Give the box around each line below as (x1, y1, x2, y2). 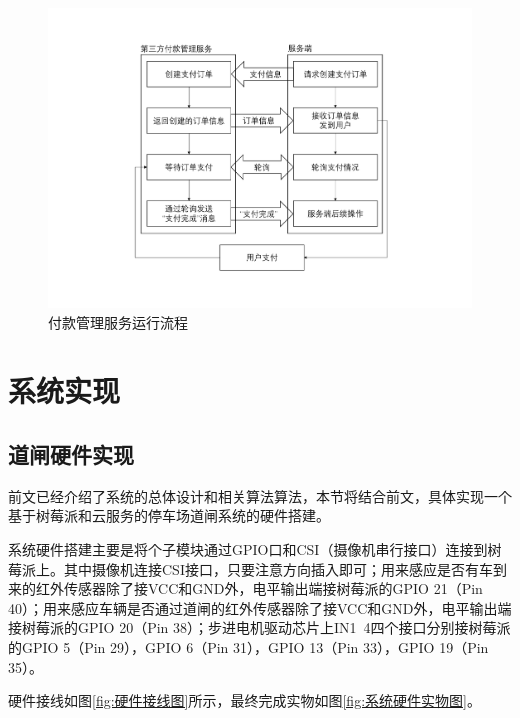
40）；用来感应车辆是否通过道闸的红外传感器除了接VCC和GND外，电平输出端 (8, 597, 512, 618)
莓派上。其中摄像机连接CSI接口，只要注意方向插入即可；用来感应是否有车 (8, 558, 493, 579)
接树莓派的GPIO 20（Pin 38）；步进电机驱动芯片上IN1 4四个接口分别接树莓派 (8, 617, 511, 638)
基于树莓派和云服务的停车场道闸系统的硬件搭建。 (8, 505, 330, 526)
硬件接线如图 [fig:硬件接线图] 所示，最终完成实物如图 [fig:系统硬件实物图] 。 (8, 690, 481, 711)
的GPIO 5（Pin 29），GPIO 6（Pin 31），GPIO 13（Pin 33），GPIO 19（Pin (8, 636, 489, 657)
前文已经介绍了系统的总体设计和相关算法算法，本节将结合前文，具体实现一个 (8, 485, 512, 506)
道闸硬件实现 (8, 439, 134, 470)
